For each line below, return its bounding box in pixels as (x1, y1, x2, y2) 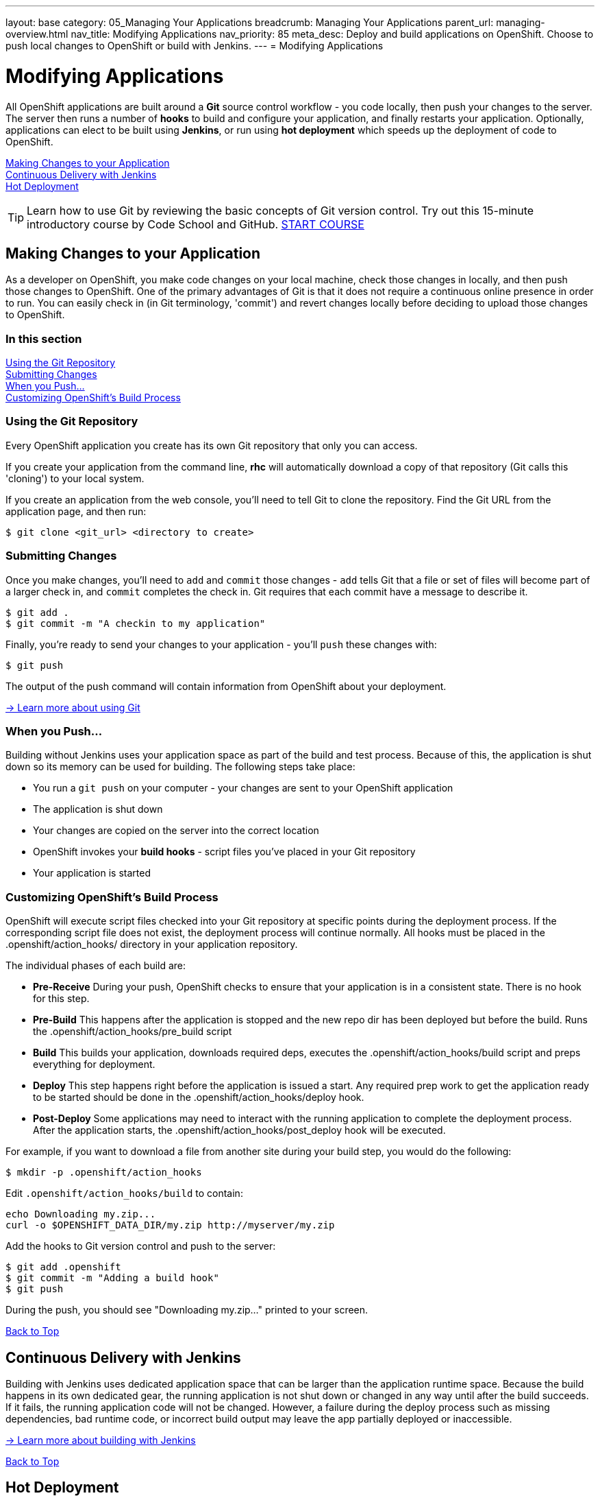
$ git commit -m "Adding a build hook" (5, 1272, 219, 1284)
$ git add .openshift (5, 1261, 121, 1273)
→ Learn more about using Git (5, 701, 140, 713)
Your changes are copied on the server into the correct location (33, 824, 319, 837)
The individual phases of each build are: (5, 960, 186, 972)
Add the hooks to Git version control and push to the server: (5, 1240, 276, 1252)
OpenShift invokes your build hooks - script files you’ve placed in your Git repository (33, 846, 416, 858)
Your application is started (33, 867, 151, 879)
